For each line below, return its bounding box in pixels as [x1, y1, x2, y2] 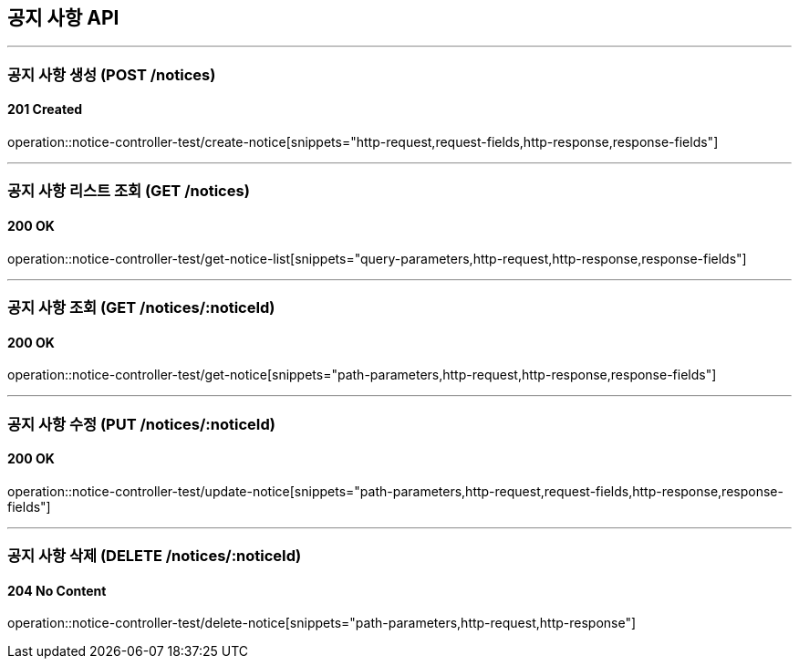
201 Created [7, 101, 83, 118]
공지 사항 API [7, 6, 119, 29]
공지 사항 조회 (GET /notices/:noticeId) [7, 297, 275, 317]
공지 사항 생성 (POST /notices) [7, 65, 216, 84]
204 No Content [7, 582, 107, 598]
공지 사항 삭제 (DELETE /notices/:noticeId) [7, 546, 302, 566]
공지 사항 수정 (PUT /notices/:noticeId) [7, 414, 275, 433]
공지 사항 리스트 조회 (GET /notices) [7, 182, 250, 201]
